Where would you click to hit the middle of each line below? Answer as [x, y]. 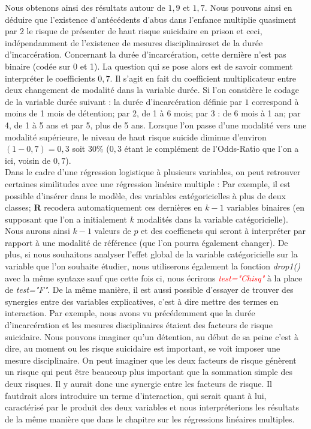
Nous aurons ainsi [37, 231]
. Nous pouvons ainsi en [248, 7]
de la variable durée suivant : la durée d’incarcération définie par [123, 101]
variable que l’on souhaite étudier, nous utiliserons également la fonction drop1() [153, 266]
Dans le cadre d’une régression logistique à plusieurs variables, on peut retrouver [153, 172]
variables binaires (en [266, 207]
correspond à [275, 101]
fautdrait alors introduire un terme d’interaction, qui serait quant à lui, [136, 395]
